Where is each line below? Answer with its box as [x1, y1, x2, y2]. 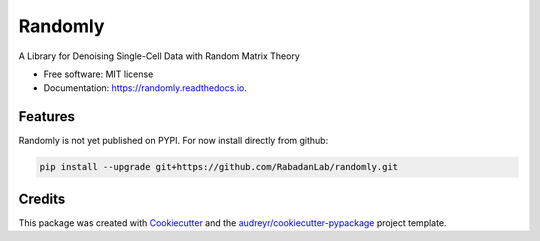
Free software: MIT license [43, 68, 154, 80]
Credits [18, 190, 66, 207]
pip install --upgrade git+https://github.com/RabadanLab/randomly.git [39, 161, 399, 173]
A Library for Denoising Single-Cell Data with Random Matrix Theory [18, 50, 300, 62]
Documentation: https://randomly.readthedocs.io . [43, 82, 247, 94]
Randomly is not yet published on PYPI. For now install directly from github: [18, 135, 329, 147]
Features [18, 108, 75, 125]
